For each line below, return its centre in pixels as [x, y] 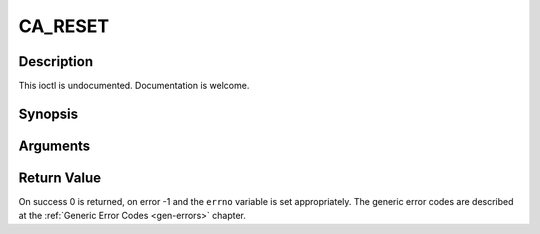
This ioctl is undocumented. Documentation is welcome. [134, 86]
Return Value [60, 177]
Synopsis [48, 113]
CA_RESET [64, 26]
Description [56, 61]
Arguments [54, 145]
